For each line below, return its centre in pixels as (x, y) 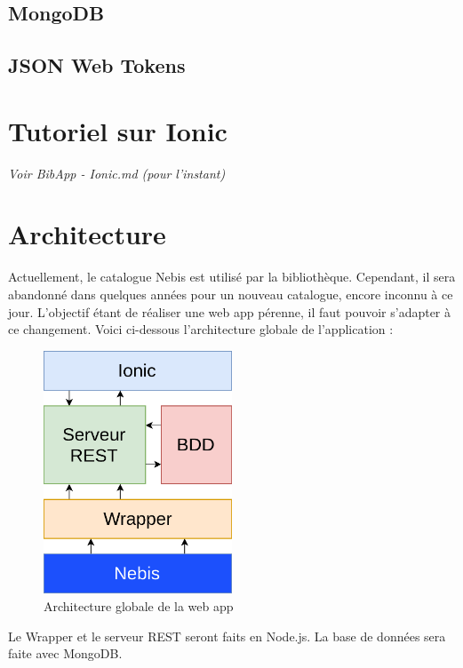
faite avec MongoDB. (65, 653)
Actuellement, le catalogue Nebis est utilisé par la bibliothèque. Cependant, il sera (232, 277)
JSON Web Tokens (97, 65)
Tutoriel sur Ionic (118, 130)
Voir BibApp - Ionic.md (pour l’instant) (117, 173)
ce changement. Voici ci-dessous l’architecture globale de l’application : (201, 329)
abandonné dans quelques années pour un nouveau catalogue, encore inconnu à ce (231, 294)
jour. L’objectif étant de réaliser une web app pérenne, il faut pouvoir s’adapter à (230, 311)
